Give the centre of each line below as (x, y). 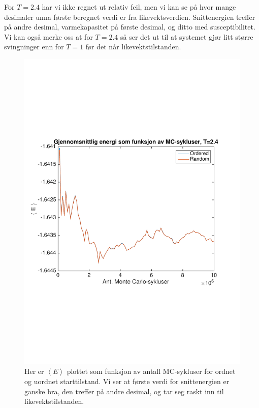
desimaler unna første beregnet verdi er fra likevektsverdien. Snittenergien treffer (130, 17)
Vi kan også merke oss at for (48, 36)
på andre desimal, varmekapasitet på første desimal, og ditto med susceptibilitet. (130, 27)
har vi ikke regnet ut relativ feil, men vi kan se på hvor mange (139, 7)
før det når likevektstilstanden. (133, 47)
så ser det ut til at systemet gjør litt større (187, 36)
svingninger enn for (34, 47)
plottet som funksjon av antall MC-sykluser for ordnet (151, 371)
